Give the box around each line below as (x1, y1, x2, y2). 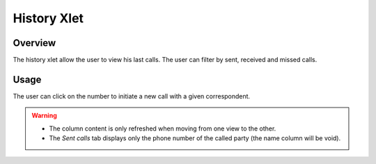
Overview (13, 37, 56, 49)
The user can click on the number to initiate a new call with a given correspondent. (13, 91, 251, 100)
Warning (31, 112, 57, 120)
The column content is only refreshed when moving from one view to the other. (49, 124, 276, 133)
